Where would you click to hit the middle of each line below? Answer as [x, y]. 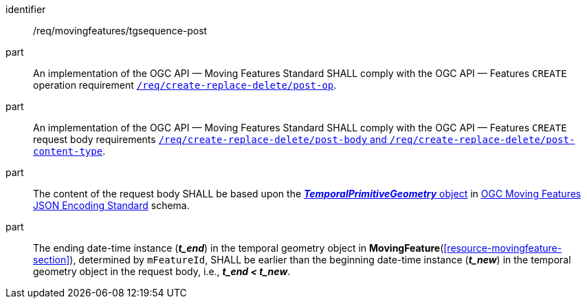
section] [52, 260]
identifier [26, 9]
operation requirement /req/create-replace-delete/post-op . [185, 85]
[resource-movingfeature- [503, 248]
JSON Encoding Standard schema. [111, 205]
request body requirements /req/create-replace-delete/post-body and [210, 139]
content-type [68, 151]
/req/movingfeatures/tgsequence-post [120, 31]
